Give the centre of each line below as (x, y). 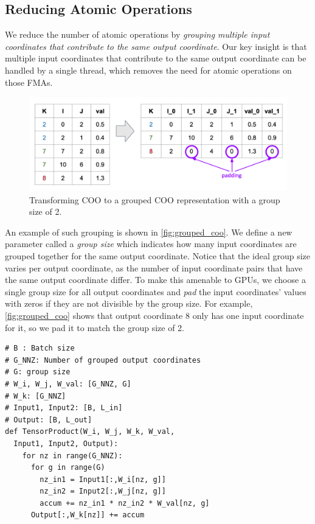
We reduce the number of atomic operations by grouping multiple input (137, 34)
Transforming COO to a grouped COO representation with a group (155, 199)
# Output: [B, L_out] (49, 420)
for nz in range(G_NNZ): (72, 456)
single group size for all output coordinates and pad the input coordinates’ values (156, 291)
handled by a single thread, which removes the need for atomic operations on (148, 70)
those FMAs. (29, 82)
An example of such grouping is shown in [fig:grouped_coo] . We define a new (149, 232)
